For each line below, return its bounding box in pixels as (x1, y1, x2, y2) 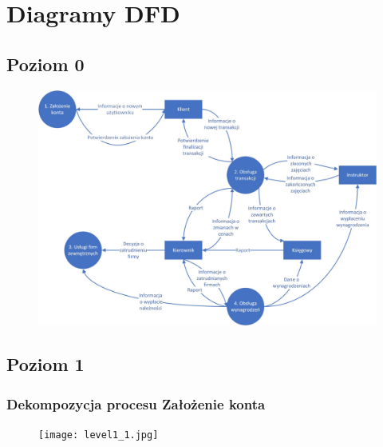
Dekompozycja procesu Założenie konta (6, 393, 266, 413)
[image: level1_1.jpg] (38, 429, 159, 441)
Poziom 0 (6, 51, 85, 76)
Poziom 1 (6, 352, 85, 377)
